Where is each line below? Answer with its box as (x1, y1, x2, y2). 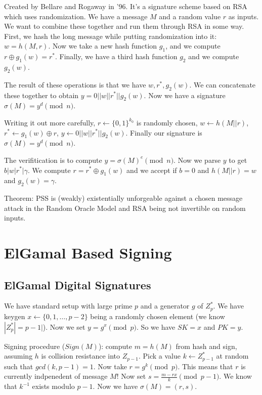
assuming (4, 350, 33, 361)
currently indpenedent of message (4, 371, 108, 381)
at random (216, 350, 249, 361)
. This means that (178, 361, 233, 371)
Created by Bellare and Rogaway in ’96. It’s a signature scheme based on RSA (4, 1, 247, 11)
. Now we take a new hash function (48, 40, 157, 51)
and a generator (140, 300, 190, 311)
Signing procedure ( (4, 340, 65, 351)
